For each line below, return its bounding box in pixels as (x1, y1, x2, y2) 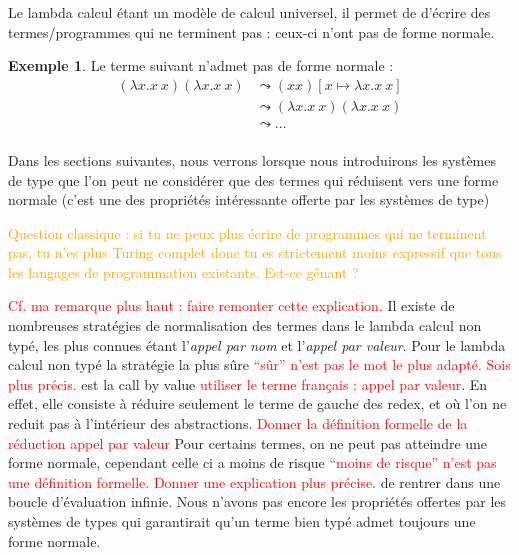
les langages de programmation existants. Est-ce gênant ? (8, 261, 359, 282)
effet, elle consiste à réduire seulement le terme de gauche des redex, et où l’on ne (8, 393, 507, 414)
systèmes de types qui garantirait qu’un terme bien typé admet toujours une (8, 511, 476, 531)
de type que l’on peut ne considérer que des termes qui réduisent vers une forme (8, 169, 499, 190)
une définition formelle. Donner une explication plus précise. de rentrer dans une (8, 471, 501, 492)
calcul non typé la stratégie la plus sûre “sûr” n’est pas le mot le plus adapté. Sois (8, 354, 511, 375)
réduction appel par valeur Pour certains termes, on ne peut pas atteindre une (8, 432, 488, 453)
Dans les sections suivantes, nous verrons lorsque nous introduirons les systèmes (8, 149, 496, 170)
